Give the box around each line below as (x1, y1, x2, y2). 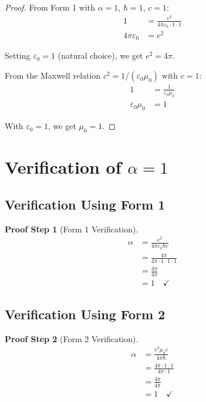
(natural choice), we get (58, 49, 143, 62)
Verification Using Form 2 (5, 305, 166, 323)
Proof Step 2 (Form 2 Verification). (5, 332, 139, 344)
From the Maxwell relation (5, 69, 101, 82)
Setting (5, 49, 31, 62)
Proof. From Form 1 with (5, 1, 96, 13)
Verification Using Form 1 (5, 195, 166, 213)
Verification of (5, 155, 121, 179)
